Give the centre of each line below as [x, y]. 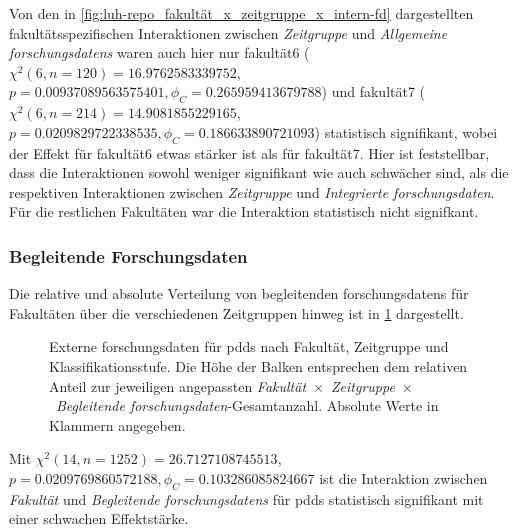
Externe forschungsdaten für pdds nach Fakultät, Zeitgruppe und [249, 346]
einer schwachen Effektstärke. [99, 518]
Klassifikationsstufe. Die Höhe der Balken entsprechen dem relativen [258, 365]
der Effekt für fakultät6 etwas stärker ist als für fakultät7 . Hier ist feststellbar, [249, 152]
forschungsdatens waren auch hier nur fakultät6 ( [159, 52]
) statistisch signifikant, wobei [406, 131]
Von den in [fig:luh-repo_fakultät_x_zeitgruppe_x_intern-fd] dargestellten [241, 13]
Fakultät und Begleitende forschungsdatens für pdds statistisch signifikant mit [246, 498]
